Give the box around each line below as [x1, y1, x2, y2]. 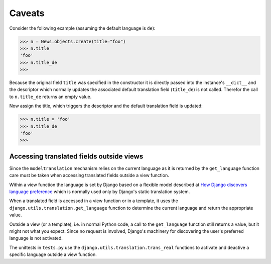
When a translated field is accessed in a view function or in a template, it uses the [9, 198, 178, 204]
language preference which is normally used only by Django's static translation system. [9, 189, 190, 195]
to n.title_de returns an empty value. [9, 94, 92, 100]
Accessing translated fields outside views [9, 152, 144, 160]
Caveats [9, 8, 45, 19]
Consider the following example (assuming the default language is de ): [9, 25, 156, 31]
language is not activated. [9, 235, 63, 241]
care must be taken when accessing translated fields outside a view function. [9, 172, 169, 179]
